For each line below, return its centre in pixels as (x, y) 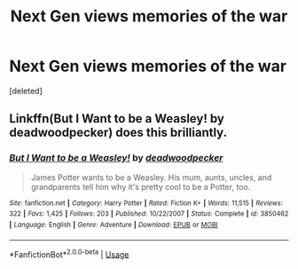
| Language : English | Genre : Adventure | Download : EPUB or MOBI (114, 225)
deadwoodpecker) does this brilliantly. (118, 133)
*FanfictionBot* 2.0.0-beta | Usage (69, 253)
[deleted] (26, 91)
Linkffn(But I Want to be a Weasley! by (117, 119)
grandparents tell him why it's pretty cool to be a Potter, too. (141, 186)
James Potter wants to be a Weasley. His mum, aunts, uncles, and (151, 177)
